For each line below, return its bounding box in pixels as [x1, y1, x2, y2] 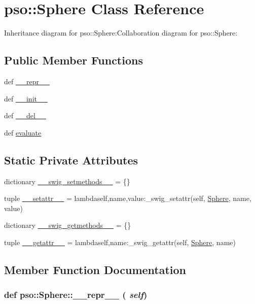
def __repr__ [4, 76, 50, 86]
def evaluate [4, 127, 42, 138]
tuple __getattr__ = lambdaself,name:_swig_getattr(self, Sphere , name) [4, 237, 236, 247]
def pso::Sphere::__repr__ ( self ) [4, 288, 148, 301]
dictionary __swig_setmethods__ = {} [4, 176, 130, 186]
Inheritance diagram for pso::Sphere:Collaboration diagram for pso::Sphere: [4, 27, 238, 38]
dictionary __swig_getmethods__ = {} [4, 220, 131, 230]
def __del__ [4, 110, 46, 121]
